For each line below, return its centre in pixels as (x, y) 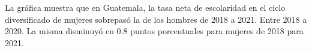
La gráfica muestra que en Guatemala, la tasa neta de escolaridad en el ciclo (145, 7)
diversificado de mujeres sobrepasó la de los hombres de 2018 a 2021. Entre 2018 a (156, 19)
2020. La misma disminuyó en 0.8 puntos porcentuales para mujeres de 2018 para (154, 31)
